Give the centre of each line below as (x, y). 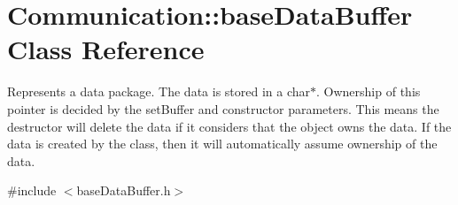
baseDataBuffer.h (124, 190)
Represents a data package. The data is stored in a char (159, 91)
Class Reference (106, 49)
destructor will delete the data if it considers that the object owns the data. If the (229, 126)
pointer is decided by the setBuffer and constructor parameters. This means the (223, 108)
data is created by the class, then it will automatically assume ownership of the (222, 144)
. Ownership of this (369, 91)
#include (32, 190)
